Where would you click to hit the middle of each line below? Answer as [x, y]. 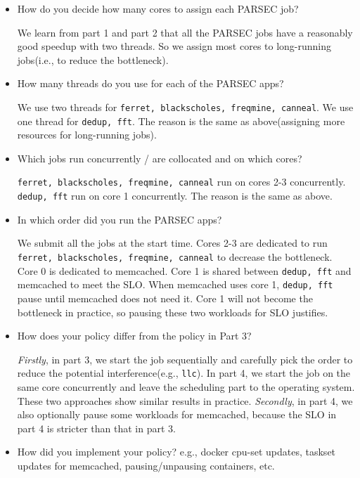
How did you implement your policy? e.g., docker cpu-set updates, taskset [176, 452]
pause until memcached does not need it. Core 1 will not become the [165, 298]
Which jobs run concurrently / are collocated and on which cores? [160, 158]
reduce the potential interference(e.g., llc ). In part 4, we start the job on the [184, 373]
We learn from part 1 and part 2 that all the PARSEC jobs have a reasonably [185, 32]
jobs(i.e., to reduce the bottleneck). [93, 59]
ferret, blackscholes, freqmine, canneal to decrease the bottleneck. [175, 256]
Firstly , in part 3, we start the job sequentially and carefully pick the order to [185, 359]
